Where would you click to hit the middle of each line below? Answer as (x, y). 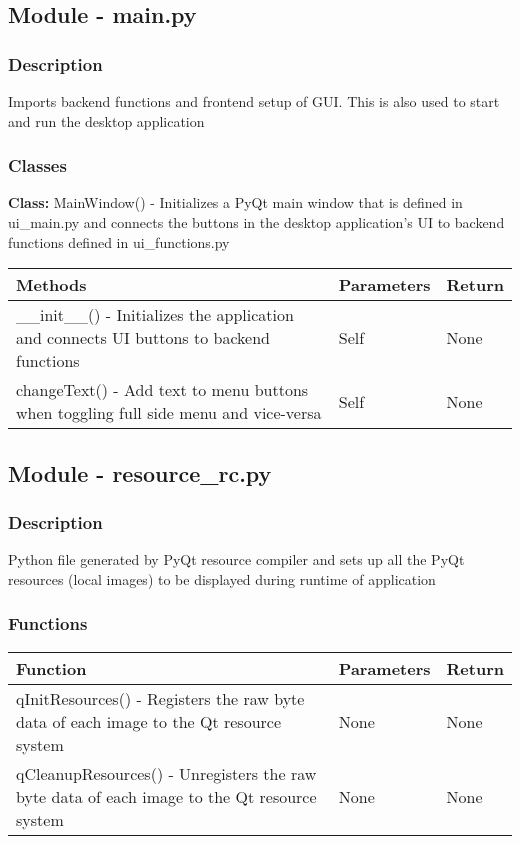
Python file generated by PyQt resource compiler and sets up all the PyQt (236, 559)
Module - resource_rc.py (140, 472)
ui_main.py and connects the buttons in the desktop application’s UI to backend (256, 222)
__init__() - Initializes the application (155, 315)
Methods (51, 285)
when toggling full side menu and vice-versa (169, 413)
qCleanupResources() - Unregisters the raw (166, 773)
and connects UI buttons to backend (143, 338)
